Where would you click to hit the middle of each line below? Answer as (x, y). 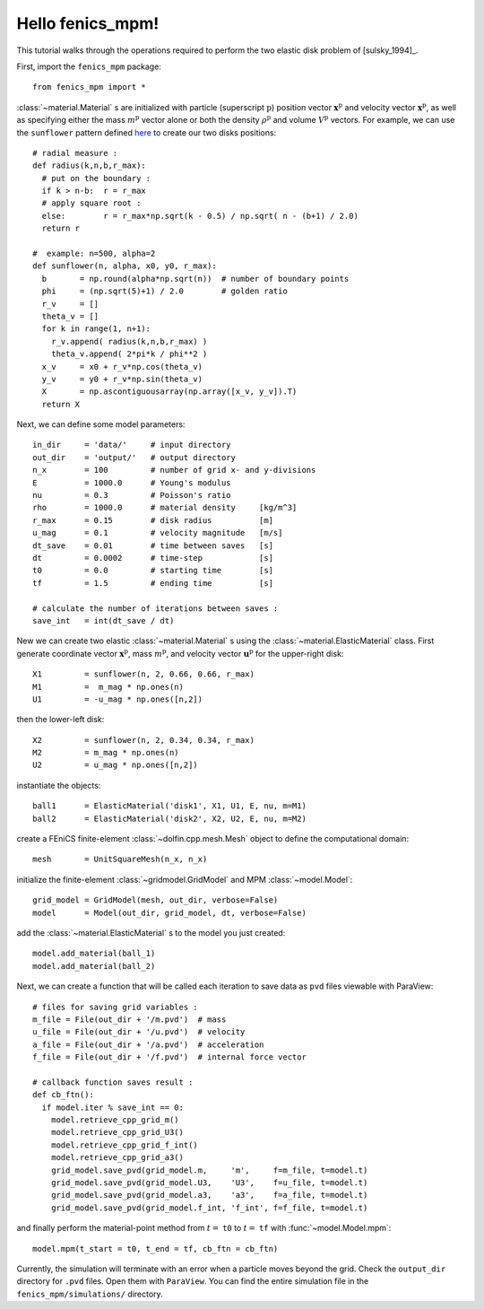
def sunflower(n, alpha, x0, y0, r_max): (125, 266)
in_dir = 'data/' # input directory (132, 445)
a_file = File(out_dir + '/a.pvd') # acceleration (148, 1044)
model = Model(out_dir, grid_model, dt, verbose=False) (169, 912)
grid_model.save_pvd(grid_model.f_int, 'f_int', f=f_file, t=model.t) (209, 1208)
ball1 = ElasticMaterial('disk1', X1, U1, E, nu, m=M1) (169, 806)
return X (61, 404)
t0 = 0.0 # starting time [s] (153, 571)
